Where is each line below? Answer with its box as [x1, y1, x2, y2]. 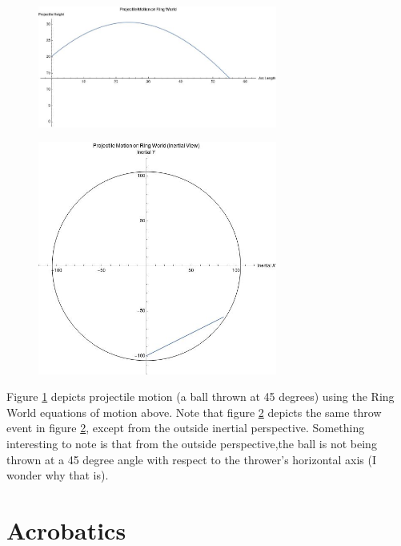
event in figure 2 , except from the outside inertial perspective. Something [6, 419, 365, 436]
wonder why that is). [6, 467, 109, 483]
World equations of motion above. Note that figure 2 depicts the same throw [6, 403, 382, 420]
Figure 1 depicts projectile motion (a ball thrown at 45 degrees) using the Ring [6, 388, 395, 405]
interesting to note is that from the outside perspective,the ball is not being [6, 435, 377, 452]
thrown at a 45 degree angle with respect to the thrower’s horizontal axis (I [6, 451, 377, 467]
